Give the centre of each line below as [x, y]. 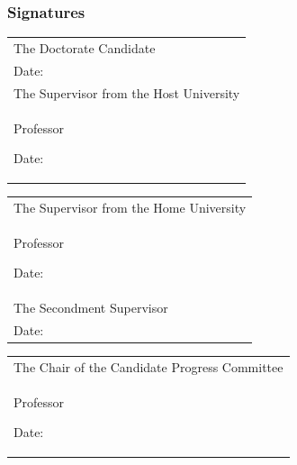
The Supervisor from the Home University [130, 207]
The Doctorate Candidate [85, 47]
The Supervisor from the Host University [127, 92]
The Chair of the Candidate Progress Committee [148, 366]
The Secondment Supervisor [91, 308]
